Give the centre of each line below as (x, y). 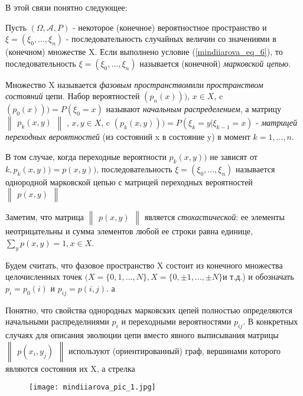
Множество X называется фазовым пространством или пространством (134, 84)
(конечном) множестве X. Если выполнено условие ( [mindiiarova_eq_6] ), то (144, 52)
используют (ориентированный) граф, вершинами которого (175, 350)
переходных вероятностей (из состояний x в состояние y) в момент (128, 137)
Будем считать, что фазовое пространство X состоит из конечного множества (144, 265)
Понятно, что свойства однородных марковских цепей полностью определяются (149, 310)
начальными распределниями (57, 321)
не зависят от (234, 156)
